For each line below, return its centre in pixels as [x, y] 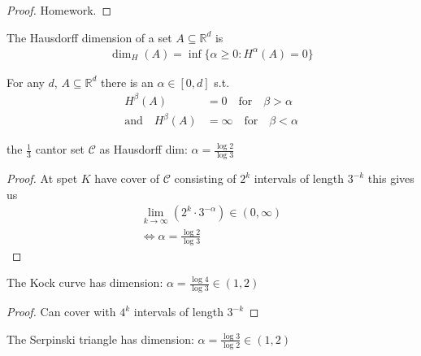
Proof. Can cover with [61, 312]
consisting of [205, 178]
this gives [391, 178]
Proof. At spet [42, 178]
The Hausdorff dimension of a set [89, 37]
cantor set [60, 149]
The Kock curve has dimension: [85, 282]
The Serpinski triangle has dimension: [100, 339]
